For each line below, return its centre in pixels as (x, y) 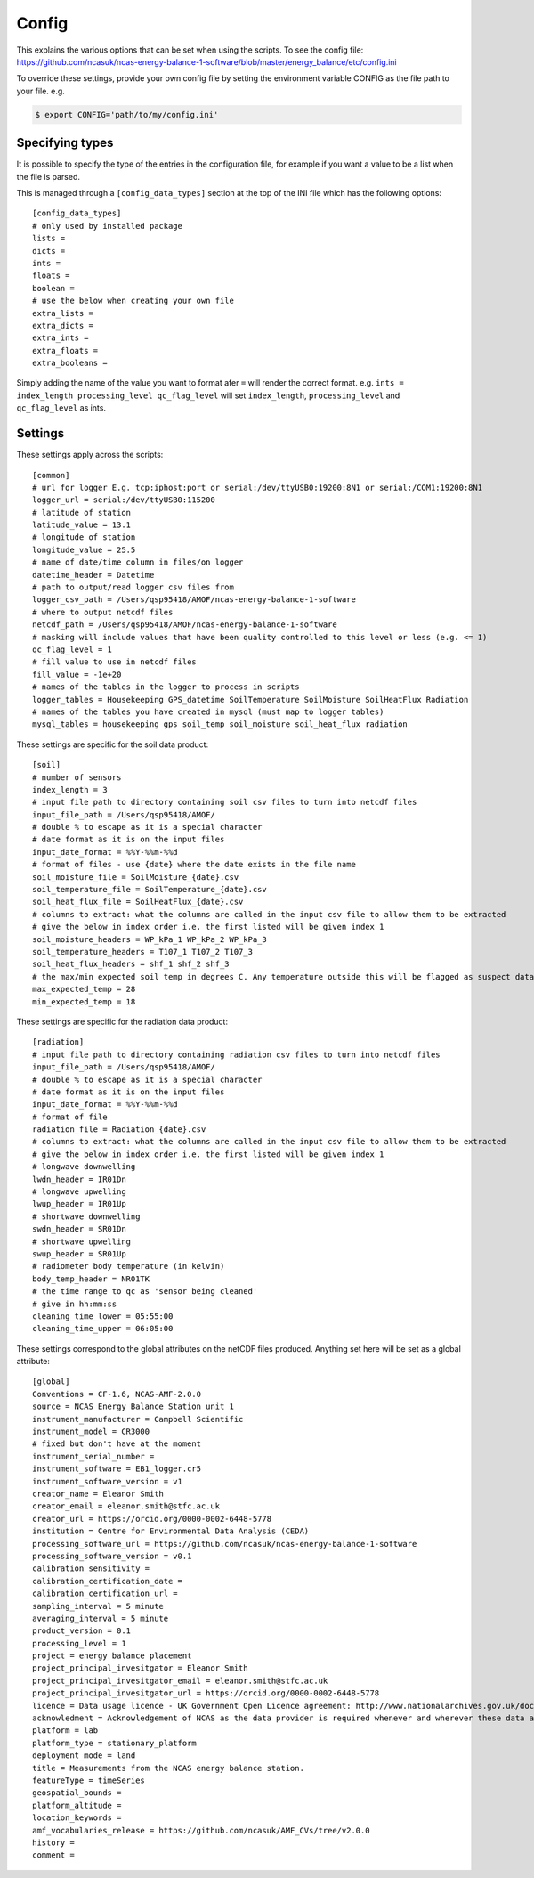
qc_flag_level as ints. (61, 408)
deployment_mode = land (84, 1756)
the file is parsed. (48, 176)
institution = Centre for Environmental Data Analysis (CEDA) (171, 1531)
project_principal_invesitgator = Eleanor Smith (140, 1668)
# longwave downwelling (84, 1167)
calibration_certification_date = (107, 1581)
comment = (53, 1855)
